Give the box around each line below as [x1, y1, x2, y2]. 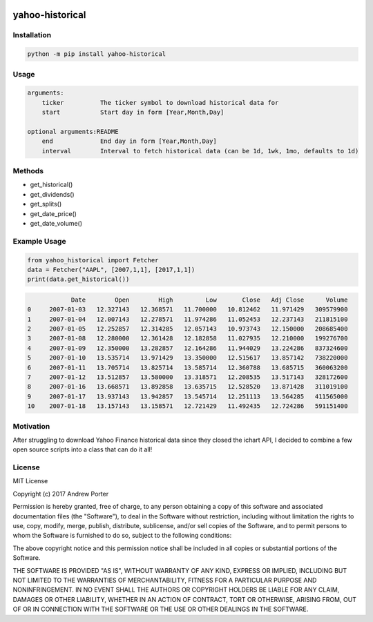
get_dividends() [30, 190, 75, 198]
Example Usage [12, 236, 66, 246]
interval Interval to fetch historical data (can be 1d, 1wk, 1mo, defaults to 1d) [41, 147, 359, 155]
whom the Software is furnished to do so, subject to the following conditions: [12, 532, 232, 540]
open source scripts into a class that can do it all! [12, 445, 153, 454]
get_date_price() [30, 209, 77, 217]
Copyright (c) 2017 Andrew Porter [12, 489, 109, 498]
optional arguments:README [27, 128, 119, 135]
